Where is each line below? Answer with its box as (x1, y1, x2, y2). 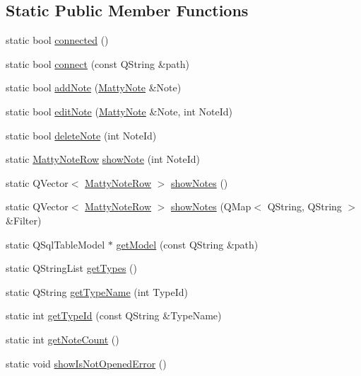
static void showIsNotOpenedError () (6, 355, 167, 370)
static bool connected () (6, 33, 109, 47)
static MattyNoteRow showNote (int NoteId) (6, 152, 200, 166)
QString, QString (267, 199, 342, 214)
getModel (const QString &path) (116, 237, 259, 251)
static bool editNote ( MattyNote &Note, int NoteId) (6, 103, 232, 118)
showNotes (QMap (171, 199, 251, 214)
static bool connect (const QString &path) (6, 56, 190, 71)
